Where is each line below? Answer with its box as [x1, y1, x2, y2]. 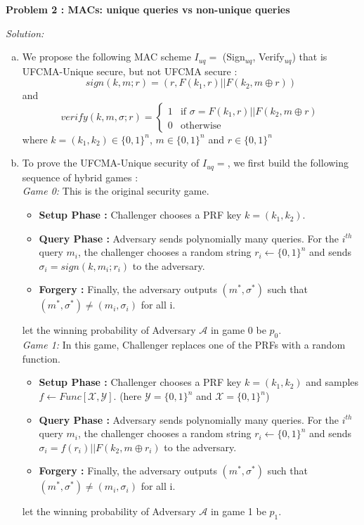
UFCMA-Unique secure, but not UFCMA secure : [22, 63, 238, 78]
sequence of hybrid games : [22, 169, 138, 184]
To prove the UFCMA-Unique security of [22, 155, 200, 170]
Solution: [6, 25, 44, 40]
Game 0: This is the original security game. [22, 183, 209, 198]
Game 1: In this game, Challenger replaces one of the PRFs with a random [22, 337, 346, 352]
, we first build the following [227, 155, 349, 170]
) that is [292, 49, 327, 64]
